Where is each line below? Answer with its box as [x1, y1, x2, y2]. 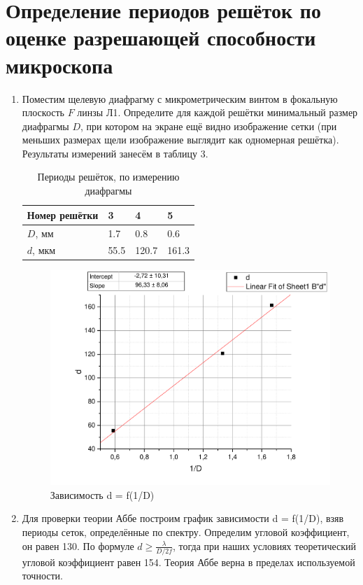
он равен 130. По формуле [22, 538, 134, 553]
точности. [22, 568, 63, 583]
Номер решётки [27, 207, 99, 222]
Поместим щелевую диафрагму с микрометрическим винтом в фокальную [22, 91, 338, 106]
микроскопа [6, 50, 113, 79]
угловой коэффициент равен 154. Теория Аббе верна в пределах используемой [22, 554, 355, 569]
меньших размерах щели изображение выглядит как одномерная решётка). [22, 132, 339, 147]
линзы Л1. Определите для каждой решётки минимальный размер [77, 105, 358, 120]
